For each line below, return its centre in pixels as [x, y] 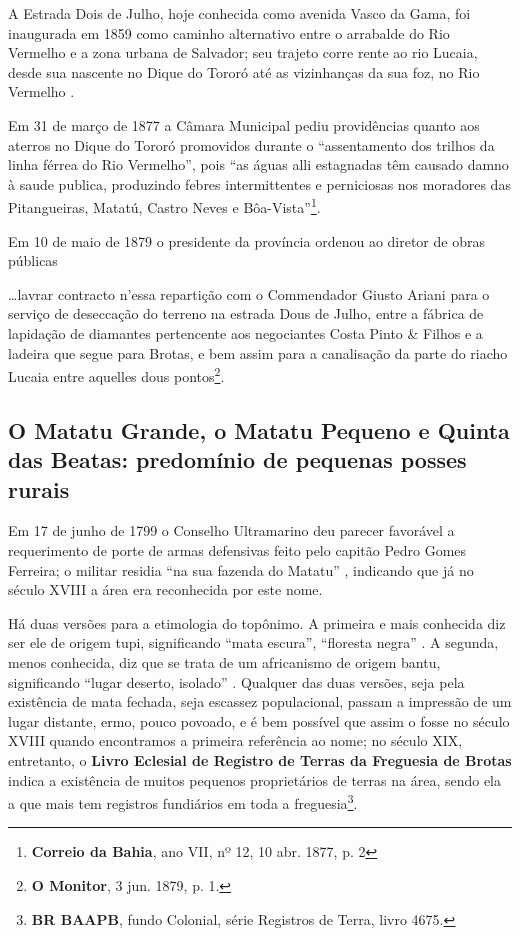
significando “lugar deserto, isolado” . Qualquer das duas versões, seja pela [236, 681]
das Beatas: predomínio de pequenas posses [237, 459]
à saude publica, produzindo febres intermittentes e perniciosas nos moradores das [259, 183]
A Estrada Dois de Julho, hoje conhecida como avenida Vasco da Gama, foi [239, 13]
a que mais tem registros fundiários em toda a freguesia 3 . [183, 801]
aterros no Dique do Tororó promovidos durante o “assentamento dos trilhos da [251, 144]
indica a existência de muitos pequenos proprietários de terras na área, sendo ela [255, 779]
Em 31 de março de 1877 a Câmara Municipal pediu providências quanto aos [244, 124]
